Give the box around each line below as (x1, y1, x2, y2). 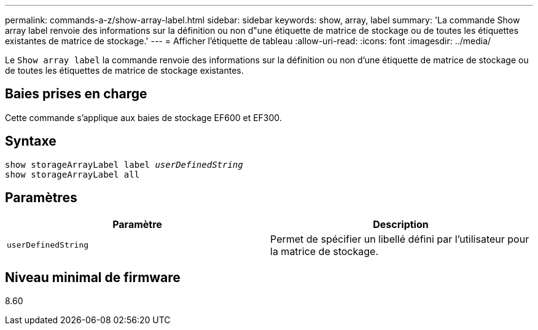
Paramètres (5, 190, 77, 206)
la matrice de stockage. (270, 245, 379, 257)
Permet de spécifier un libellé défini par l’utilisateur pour (270, 232, 529, 245)
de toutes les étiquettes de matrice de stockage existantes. (5, 65, 244, 76)
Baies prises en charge (5, 86, 147, 102)
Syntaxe (5, 133, 57, 149)
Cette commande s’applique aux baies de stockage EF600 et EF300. (5, 112, 282, 123)
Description (373, 218, 429, 230)
